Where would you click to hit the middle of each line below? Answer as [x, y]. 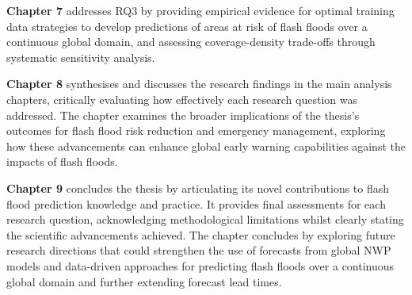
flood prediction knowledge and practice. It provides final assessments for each [196, 203]
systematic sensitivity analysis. [81, 57]
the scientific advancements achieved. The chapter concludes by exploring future [201, 234]
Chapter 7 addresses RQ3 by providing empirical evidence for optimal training [200, 10]
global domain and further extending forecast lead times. [144, 281]
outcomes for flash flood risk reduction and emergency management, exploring [196, 130]
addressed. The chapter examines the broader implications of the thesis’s [183, 115]
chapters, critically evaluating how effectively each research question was [182, 99]
